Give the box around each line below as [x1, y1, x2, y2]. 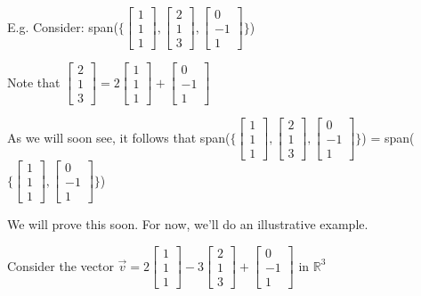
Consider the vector [7, 256, 114, 275]
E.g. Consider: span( [7, 17, 118, 36]
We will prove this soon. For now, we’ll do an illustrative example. [7, 215, 368, 234]
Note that [7, 72, 61, 91]
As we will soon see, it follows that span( [7, 127, 231, 146]
